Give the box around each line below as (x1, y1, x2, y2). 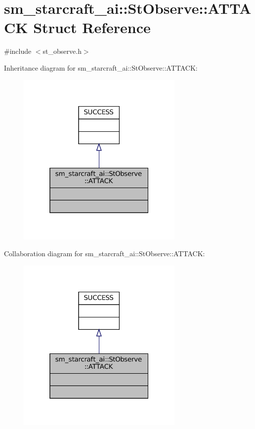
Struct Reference (33, 17, 151, 38)
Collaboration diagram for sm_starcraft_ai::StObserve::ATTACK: (4, 248, 205, 258)
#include (4, 46, 32, 56)
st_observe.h (42, 46, 82, 56)
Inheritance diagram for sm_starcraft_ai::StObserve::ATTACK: (4, 62, 198, 73)
